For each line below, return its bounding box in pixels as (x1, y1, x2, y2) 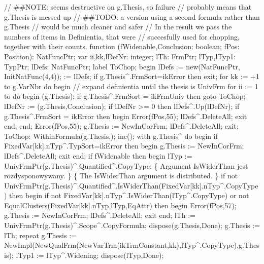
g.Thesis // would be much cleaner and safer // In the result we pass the (4, 21, 232, 32)
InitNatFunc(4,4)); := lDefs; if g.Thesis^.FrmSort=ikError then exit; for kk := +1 (4, 71, 260, 82)
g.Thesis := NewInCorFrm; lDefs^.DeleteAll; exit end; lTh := (4, 210, 195, 220)
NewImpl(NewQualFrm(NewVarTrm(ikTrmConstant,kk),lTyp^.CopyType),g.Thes (4, 240, 259, 250)
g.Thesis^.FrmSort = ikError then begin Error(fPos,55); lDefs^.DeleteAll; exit (4, 110, 247, 121)
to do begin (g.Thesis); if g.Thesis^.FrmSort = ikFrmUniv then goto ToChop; (4, 91, 246, 101)
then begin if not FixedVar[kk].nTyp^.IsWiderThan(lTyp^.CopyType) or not (9, 190, 249, 201)
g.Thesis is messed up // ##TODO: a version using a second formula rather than (4, 11, 260, 22)
